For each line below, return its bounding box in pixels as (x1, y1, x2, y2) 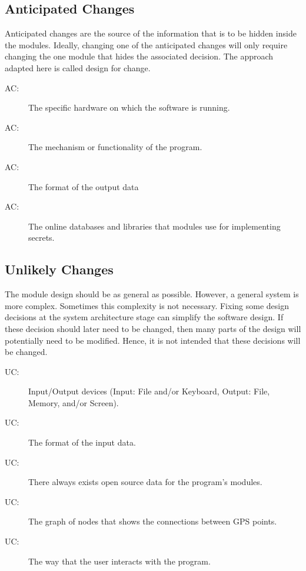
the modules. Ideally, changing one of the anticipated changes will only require (5, 38, 288, 51)
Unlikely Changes (5, 260, 114, 278)
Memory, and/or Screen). (28, 396, 119, 409)
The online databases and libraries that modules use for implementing (28, 220, 281, 232)
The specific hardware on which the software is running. (28, 101, 230, 114)
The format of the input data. (28, 436, 136, 449)
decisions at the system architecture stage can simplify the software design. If (5, 311, 284, 323)
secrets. (28, 231, 55, 244)
